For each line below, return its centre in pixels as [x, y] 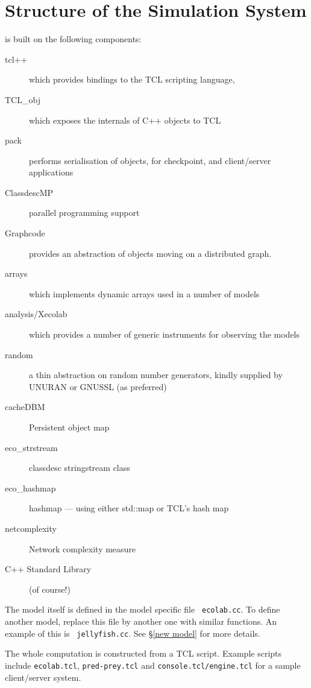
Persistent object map [69, 427]
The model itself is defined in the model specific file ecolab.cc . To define [143, 609]
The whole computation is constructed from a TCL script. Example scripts [143, 653]
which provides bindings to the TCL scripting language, [132, 79]
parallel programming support [84, 213]
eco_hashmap [30, 488]
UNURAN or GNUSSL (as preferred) [98, 386]
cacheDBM [25, 407]
